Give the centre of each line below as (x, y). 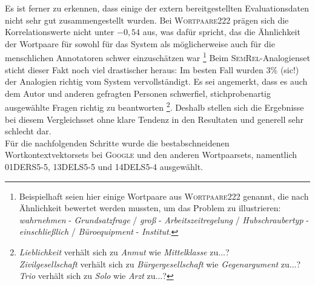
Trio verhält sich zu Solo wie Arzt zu (87, 276)
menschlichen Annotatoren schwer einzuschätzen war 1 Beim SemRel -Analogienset (157, 57)
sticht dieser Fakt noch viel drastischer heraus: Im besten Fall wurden (134, 69)
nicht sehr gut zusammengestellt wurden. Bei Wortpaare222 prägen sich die (147, 20)
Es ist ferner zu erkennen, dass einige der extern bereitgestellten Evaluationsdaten (157, 8)
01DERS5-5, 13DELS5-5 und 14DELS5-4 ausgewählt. (104, 167)
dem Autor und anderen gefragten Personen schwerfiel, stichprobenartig (138, 93)
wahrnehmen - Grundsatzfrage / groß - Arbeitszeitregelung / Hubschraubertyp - (164, 219)
